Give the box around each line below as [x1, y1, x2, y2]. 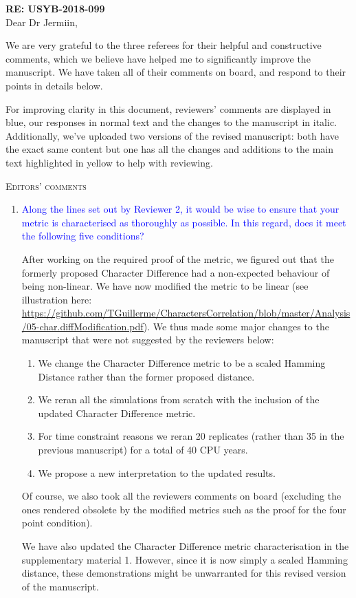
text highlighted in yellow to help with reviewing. [5, 155, 213, 169]
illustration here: [21, 292, 92, 306]
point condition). [21, 515, 93, 530]
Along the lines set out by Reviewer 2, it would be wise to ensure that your [21, 202, 340, 216]
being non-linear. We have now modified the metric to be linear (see [21, 279, 309, 293]
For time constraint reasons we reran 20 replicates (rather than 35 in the [38, 429, 344, 443]
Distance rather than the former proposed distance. [38, 369, 255, 383]
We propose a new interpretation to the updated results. [38, 465, 276, 480]
